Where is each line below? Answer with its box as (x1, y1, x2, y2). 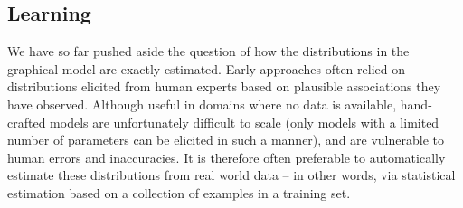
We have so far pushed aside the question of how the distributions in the (7, 42, 410, 61)
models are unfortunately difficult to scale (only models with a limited (50, 112, 439, 131)
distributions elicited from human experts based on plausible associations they (7, 77, 441, 96)
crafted (7, 112, 46, 131)
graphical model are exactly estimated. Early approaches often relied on (7, 59, 405, 78)
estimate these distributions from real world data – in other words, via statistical (7, 165, 456, 184)
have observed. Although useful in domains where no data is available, (7, 94, 397, 113)
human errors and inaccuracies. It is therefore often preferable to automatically (7, 147, 446, 166)
